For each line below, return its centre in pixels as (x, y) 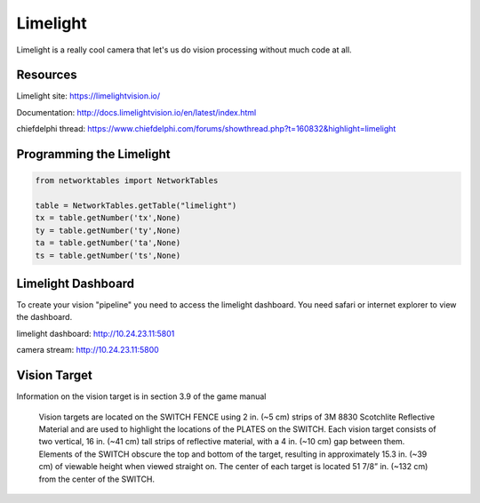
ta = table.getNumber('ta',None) (108, 243)
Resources (47, 75)
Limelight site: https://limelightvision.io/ (88, 96)
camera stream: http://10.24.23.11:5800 (88, 350)
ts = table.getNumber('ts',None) (108, 255)
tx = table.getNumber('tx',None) (108, 218)
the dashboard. (44, 317)
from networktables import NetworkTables (127, 181)
